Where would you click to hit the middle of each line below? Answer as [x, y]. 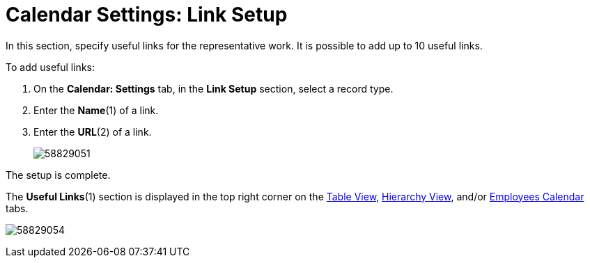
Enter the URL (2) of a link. [93, 131]
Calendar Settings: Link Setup [147, 15]
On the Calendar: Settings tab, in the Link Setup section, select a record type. [214, 88]
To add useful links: [50, 67]
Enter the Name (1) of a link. [96, 110]
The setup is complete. [58, 175]
